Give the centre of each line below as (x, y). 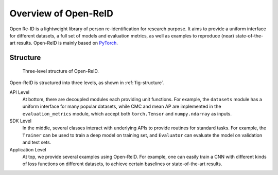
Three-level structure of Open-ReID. (60, 71)
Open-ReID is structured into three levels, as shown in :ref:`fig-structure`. (87, 83)
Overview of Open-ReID (61, 13)
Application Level (28, 149)
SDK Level (21, 121)
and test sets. (37, 142)
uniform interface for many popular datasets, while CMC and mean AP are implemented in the (122, 106)
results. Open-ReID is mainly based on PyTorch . (67, 43)
